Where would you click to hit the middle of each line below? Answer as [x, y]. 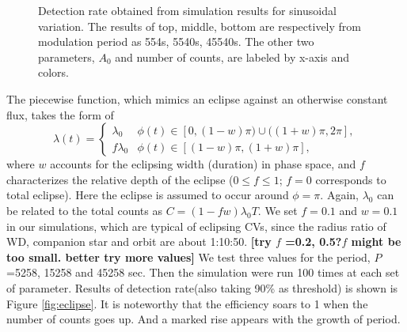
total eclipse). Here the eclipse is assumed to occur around [148, 195]
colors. [54, 72]
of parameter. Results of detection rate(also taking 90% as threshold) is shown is [202, 287]
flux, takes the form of [60, 114]
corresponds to [351, 179]
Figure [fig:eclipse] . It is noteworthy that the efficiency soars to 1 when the [187, 303]
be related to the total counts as [84, 210]
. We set [278, 210]
